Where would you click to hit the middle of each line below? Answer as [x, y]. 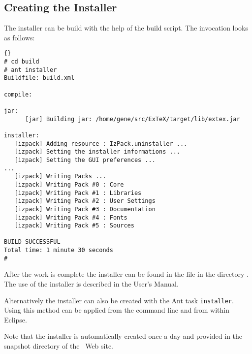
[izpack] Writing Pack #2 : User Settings [85, 201]
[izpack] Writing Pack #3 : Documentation [85, 209]
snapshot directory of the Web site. [59, 346]
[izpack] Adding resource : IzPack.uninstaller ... [101, 144]
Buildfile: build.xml [39, 78]
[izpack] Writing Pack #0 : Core [69, 184]
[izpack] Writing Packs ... [60, 177]
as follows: [19, 37]
